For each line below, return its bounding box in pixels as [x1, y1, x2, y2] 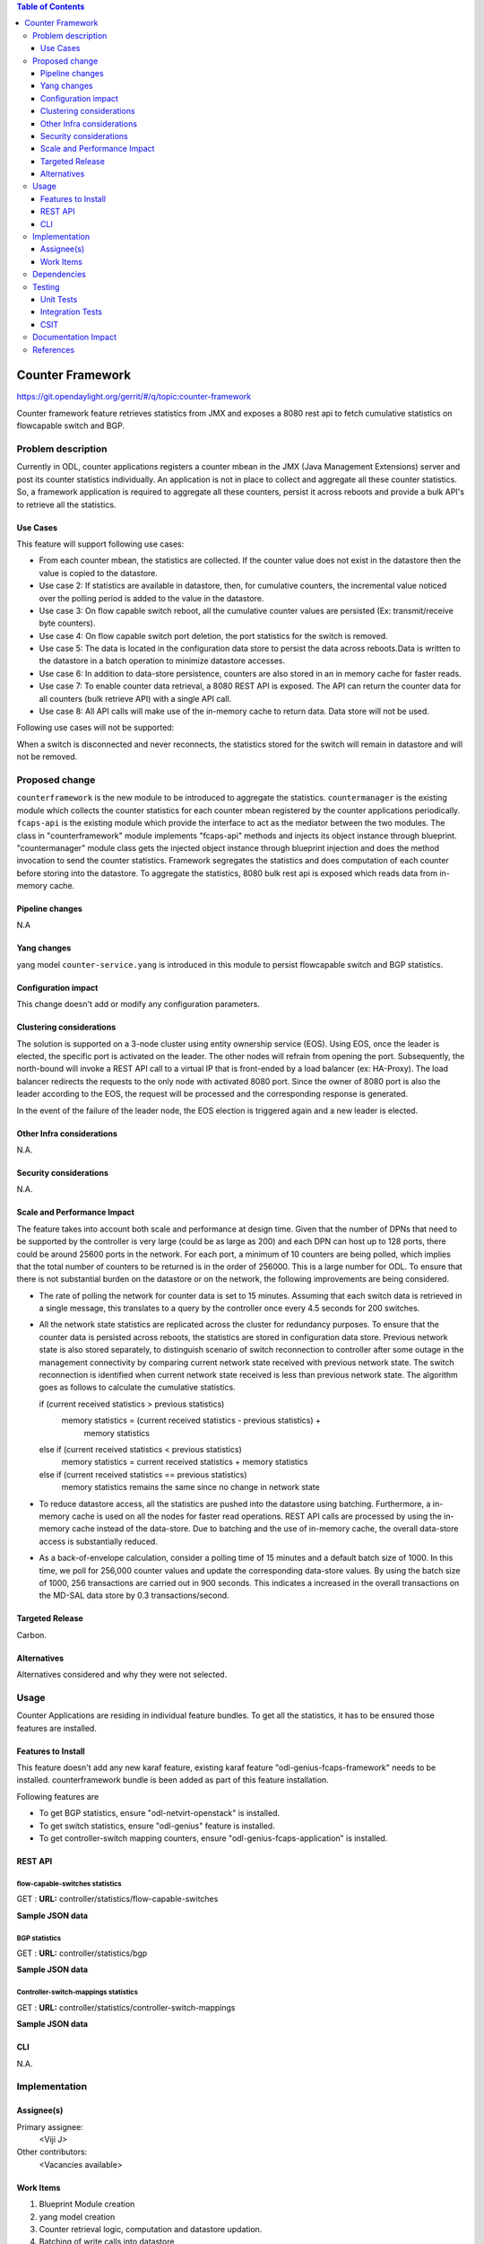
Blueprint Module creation [39, 2199, 135, 2210]
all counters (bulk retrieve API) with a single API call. [39, 693, 232, 704]
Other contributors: [16, 2146, 88, 2158]
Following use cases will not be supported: [16, 723, 175, 733]
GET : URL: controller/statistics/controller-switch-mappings [16, 2002, 237, 2012]
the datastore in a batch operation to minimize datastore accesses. [39, 655, 286, 666]
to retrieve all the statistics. [16, 499, 117, 510]
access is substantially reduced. [39, 1536, 159, 1547]
